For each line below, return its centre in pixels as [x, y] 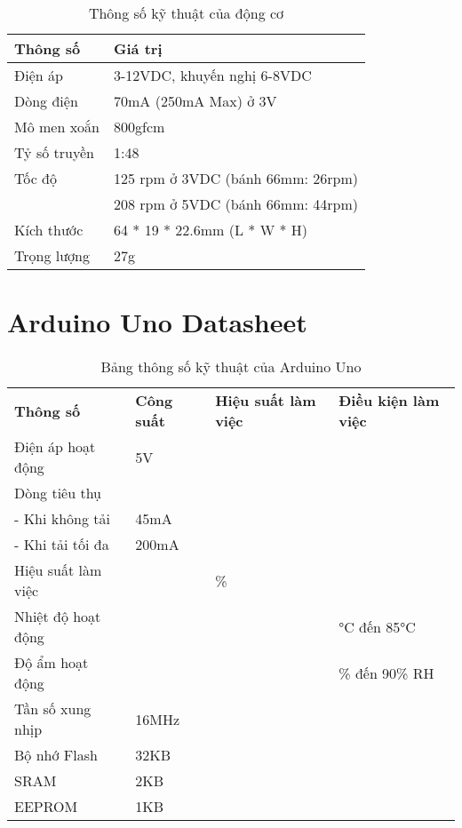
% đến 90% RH [386, 673]
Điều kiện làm [389, 401]
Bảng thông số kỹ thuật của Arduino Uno [231, 367]
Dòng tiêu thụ [58, 493]
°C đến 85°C [377, 626]
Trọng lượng [52, 255]
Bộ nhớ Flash [56, 755]
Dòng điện [46, 101]
